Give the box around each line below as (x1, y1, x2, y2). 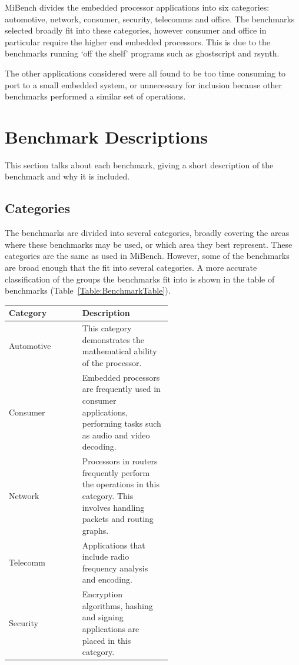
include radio (82, 550, 129, 563)
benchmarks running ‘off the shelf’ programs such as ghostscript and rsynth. (5, 47, 280, 59)
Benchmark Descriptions (5, 124, 208, 148)
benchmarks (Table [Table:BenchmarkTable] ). (5, 284, 171, 297)
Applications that (82, 538, 145, 551)
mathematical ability (82, 345, 157, 357)
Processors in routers (82, 455, 158, 467)
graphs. (82, 524, 109, 536)
